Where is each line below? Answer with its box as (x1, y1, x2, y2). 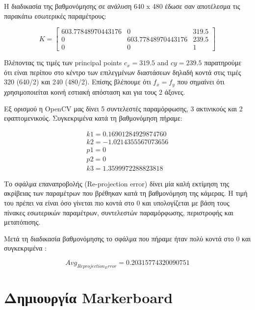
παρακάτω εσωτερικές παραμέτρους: (4, 10, 106, 21)
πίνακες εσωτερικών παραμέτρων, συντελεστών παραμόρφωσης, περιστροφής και (4, 207, 233, 217)
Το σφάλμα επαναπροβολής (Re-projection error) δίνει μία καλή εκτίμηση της (4, 178, 229, 188)
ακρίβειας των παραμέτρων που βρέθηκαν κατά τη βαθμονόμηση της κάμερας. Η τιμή (4, 188, 248, 198)
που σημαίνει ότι (177, 77, 225, 87)
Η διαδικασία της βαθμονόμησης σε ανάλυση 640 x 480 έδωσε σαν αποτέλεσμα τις (4, 1, 240, 11)
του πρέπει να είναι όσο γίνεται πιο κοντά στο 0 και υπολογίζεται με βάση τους (4, 198, 229, 208)
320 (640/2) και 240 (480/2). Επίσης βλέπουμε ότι (4, 77, 151, 87)
